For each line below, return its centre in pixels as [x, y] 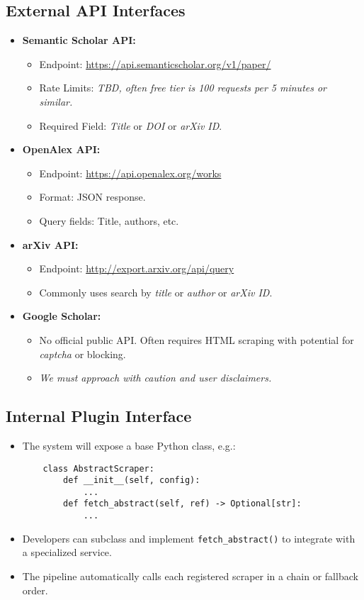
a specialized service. [67, 552]
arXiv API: [50, 244]
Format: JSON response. [92, 197]
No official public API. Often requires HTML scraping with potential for [197, 339]
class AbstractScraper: [98, 468]
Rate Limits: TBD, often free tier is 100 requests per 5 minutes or [183, 88]
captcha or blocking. [83, 354]
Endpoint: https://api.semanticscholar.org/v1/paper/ [155, 63]
